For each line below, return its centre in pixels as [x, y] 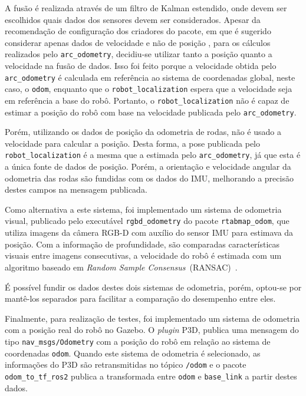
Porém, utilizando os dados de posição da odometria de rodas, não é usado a [143, 132]
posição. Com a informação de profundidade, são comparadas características [142, 244]
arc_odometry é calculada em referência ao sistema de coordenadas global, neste [150, 77]
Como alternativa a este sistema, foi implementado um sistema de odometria [143, 209]
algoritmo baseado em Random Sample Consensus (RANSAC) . [121, 267]
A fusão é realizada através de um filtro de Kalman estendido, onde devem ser [146, 8]
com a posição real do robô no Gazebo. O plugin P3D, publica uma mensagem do [152, 330]
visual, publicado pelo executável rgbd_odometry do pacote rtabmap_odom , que [147, 221]
